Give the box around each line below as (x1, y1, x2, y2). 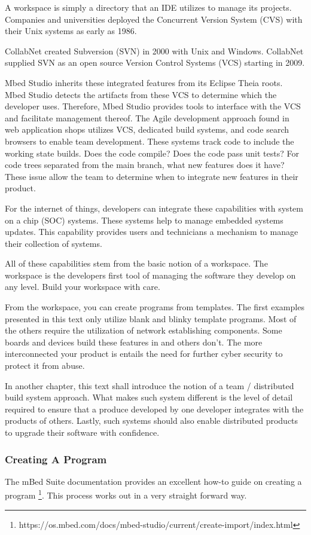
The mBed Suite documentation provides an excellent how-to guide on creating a (5, 475, 302, 487)
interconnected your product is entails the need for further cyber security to (5, 347, 283, 360)
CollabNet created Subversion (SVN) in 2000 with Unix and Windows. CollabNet (5, 44, 304, 57)
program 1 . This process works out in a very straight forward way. (5, 487, 247, 502)
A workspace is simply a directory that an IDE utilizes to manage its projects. (5, 1, 292, 13)
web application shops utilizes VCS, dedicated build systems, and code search (5, 123, 289, 136)
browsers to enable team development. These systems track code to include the (5, 134, 294, 147)
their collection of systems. (5, 237, 102, 249)
